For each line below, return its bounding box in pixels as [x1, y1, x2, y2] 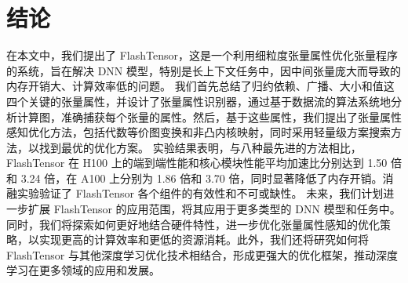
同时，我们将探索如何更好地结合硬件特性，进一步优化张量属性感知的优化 [6, 216, 380, 232]
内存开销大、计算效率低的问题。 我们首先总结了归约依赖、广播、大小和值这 [6, 78, 395, 94]
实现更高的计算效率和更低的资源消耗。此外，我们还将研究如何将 [38, 231, 369, 248]
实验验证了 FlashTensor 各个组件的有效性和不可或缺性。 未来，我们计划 [16, 185, 384, 201]
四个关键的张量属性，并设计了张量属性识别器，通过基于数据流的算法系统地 [6, 93, 391, 109]
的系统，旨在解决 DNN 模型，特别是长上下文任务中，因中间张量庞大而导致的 [6, 62, 402, 78]
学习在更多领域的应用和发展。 [6, 262, 160, 278]
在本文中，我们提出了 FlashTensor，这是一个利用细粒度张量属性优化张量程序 [6, 47, 398, 63]
